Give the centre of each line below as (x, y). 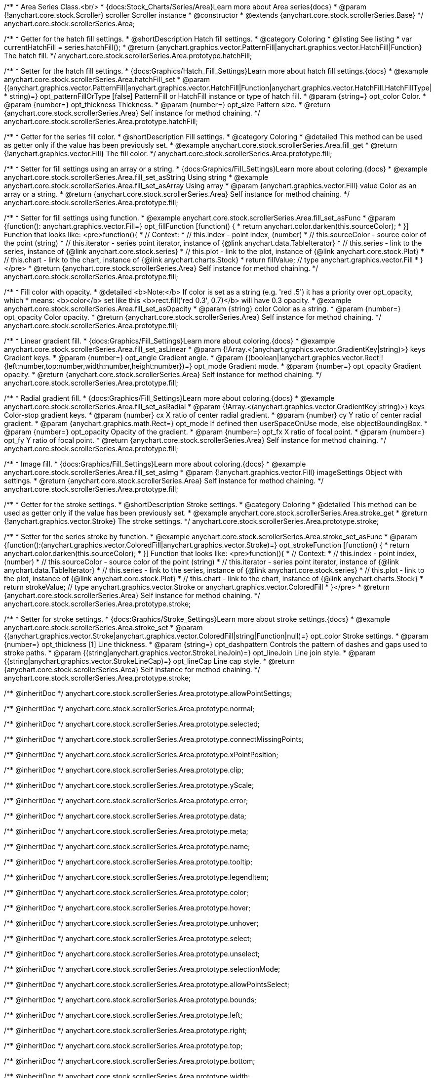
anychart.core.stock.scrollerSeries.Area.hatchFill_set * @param (107, 79)
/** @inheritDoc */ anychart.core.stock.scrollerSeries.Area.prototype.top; (123, 1046)
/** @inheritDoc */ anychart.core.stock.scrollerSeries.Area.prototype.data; (125, 816)
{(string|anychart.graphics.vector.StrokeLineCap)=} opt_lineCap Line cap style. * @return (149, 661)
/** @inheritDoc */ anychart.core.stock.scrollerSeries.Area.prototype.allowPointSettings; (148, 693)
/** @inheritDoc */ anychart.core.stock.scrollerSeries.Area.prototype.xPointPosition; (141, 755)
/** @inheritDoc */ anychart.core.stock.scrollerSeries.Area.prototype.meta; (126, 831)
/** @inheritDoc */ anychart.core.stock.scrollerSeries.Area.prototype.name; (127, 846)
